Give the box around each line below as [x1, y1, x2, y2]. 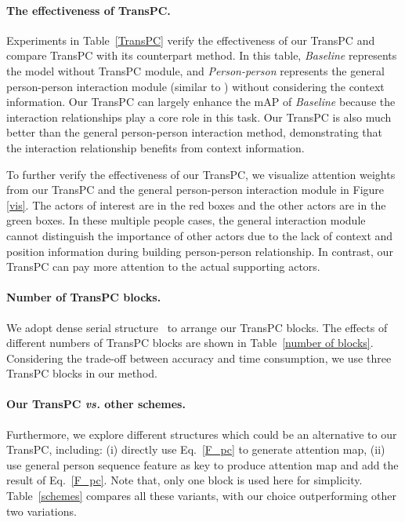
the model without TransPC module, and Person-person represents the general [6, 62, 385, 78]
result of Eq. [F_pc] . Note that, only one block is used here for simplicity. [6, 472, 363, 488]
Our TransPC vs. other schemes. [6, 396, 186, 412]
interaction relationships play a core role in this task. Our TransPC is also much [6, 108, 392, 125]
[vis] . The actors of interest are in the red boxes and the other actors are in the [6, 196, 386, 213]
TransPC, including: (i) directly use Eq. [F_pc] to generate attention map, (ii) [6, 441, 385, 458]
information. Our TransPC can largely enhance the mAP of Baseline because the [6, 93, 396, 110]
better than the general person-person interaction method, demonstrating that [6, 124, 383, 141]
